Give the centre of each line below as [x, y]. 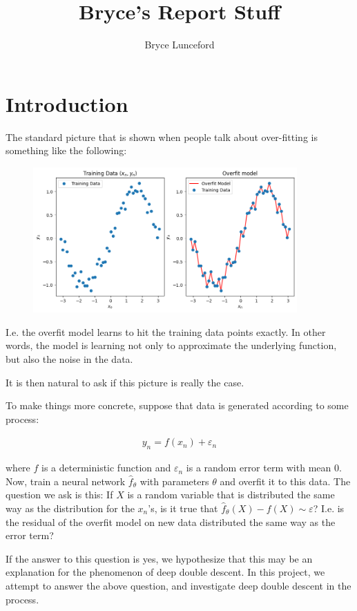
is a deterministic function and [106, 468]
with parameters [174, 481]
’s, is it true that [183, 508]
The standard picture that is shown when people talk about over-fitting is [162, 137]
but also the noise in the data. [69, 358]
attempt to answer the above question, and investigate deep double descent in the [178, 585]
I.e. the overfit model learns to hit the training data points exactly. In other [166, 331]
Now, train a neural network [66, 481]
